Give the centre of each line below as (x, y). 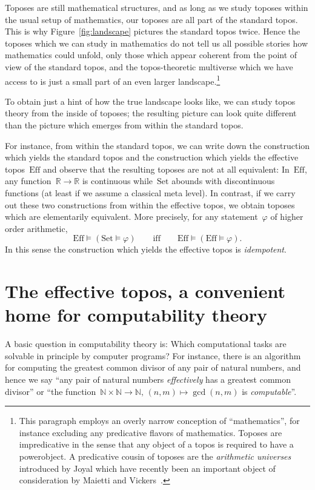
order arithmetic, (36, 228)
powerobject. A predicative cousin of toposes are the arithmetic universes (155, 456)
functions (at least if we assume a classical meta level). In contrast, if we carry (150, 192)
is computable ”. (269, 391)
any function (28, 181)
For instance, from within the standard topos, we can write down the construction (157, 145)
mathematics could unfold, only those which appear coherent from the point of (151, 55)
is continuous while (117, 181)
